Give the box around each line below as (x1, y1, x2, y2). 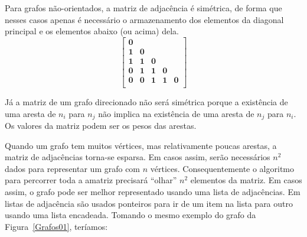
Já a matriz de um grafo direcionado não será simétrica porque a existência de (5, 95, 288, 108)
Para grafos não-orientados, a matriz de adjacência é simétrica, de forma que (5, 2, 282, 14)
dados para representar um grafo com (5, 162, 141, 174)
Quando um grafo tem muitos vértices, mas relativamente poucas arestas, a (5, 139, 277, 151)
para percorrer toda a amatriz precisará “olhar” (5, 174, 177, 186)
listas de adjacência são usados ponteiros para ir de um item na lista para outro (5, 197, 293, 209)
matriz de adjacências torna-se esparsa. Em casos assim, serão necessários (5, 151, 270, 163)
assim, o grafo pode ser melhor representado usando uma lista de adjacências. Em (5, 185, 301, 197)
